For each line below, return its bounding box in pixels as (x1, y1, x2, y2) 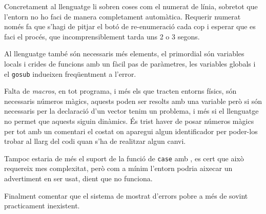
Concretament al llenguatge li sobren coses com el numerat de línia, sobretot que (4, 1, 258, 11)
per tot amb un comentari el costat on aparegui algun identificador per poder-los (4, 125, 258, 136)
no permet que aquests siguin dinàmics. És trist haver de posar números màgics (4, 116, 254, 126)
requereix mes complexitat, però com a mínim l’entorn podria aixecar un (4, 163, 233, 174)
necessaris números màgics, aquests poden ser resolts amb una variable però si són (4, 95, 262, 106)
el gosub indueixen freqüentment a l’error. (4, 68, 136, 79)
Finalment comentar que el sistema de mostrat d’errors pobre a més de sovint (4, 190, 248, 201)
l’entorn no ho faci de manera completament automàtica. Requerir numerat (4, 11, 241, 22)
